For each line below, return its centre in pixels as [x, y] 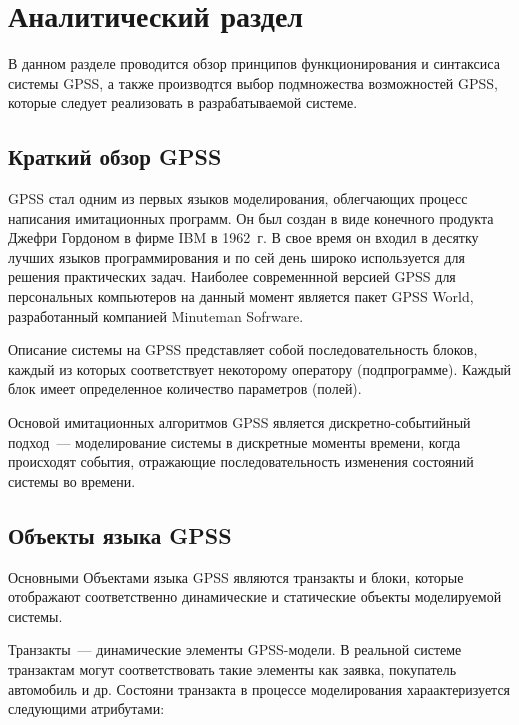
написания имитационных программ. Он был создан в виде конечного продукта [251, 217]
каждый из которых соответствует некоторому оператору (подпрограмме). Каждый [260, 368]
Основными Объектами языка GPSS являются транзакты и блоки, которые [236, 576]
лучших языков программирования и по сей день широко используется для [236, 256]
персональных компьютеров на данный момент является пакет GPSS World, [241, 296]
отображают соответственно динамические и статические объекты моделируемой [255, 596]
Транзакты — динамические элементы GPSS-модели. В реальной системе [235, 649]
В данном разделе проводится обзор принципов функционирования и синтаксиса [254, 63]
